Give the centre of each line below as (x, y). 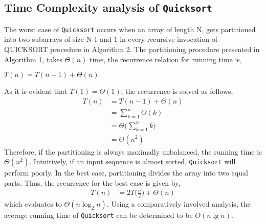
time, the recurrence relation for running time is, (165, 59)
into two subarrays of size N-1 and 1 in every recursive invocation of (111, 39)
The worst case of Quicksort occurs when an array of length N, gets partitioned (130, 29)
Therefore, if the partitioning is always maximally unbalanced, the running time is (133, 151)
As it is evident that (36, 91)
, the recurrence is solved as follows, (177, 91)
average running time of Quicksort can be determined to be (98, 215)
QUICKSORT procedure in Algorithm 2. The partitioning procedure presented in (132, 49)
